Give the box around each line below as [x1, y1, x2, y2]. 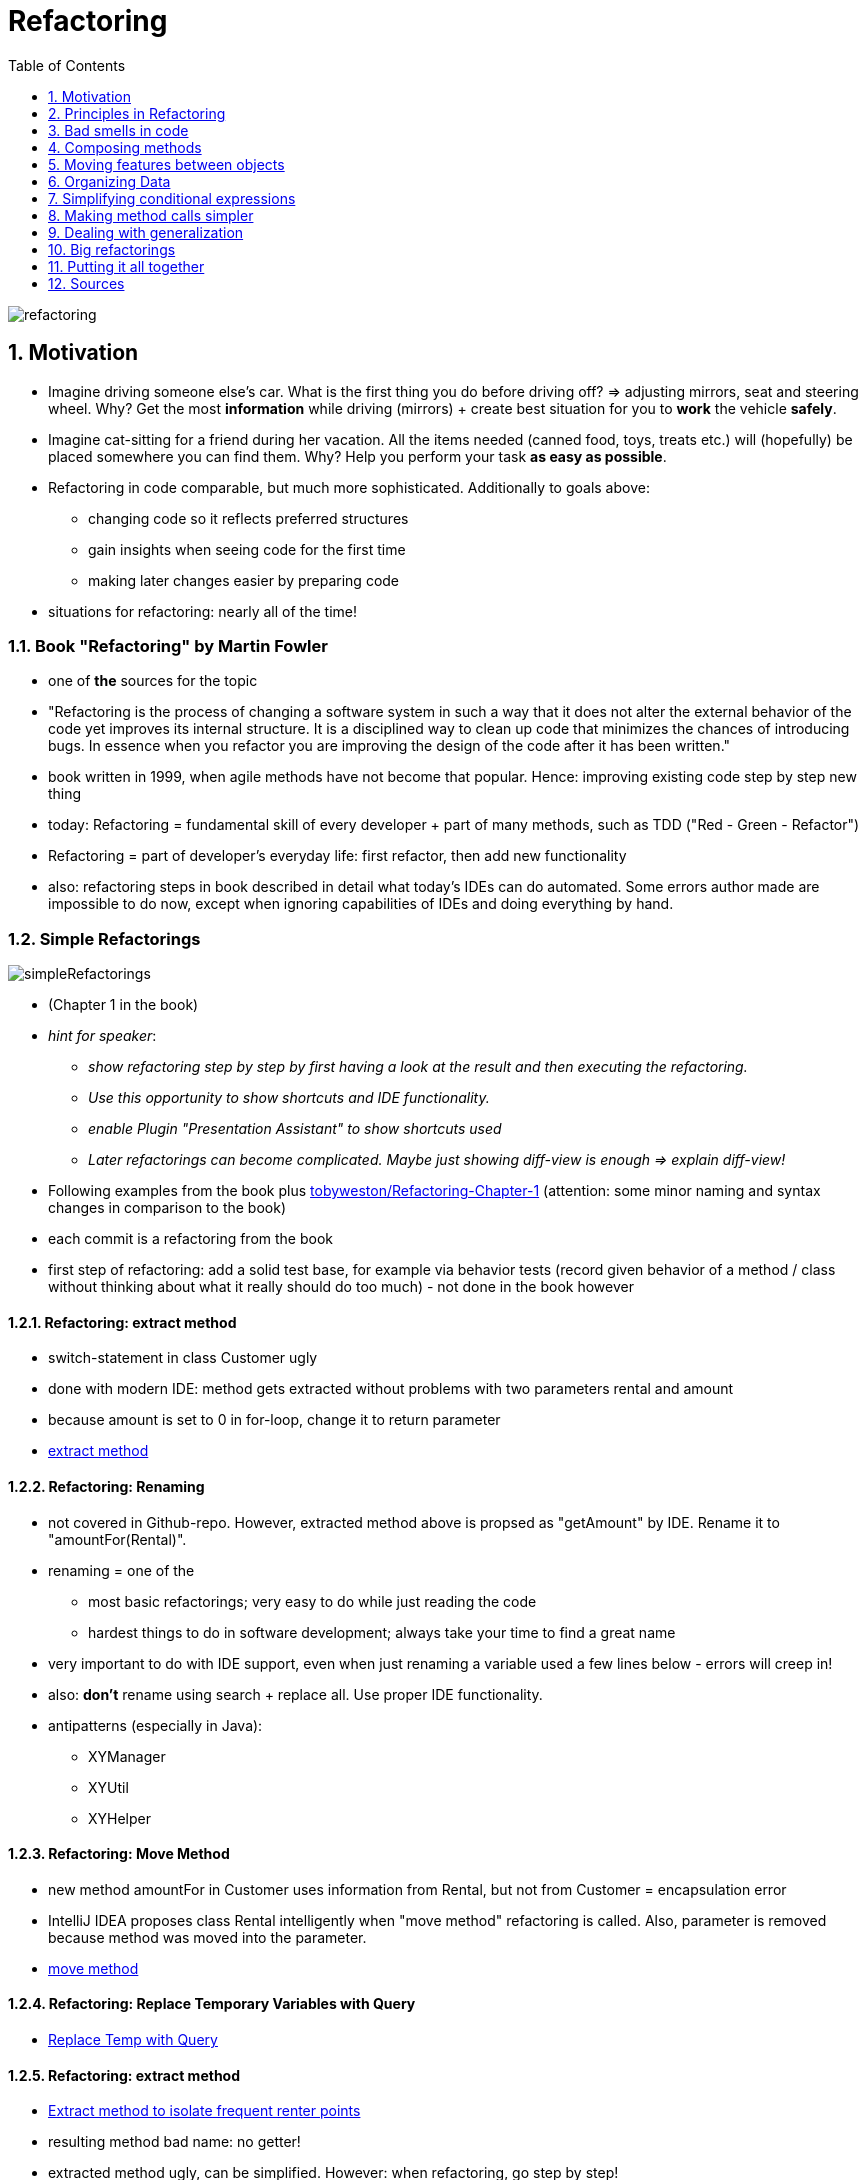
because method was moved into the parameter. [48, 1928, 367, 1946]
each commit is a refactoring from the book [48, 1230, 333, 1248]
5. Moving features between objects [48, 155, 285, 173]
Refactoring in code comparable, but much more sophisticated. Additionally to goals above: [48, 478, 650, 496]
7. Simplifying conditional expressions [48, 189, 296, 207]
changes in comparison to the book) [48, 1199, 286, 1217]
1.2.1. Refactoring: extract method [8, 1313, 237, 1331]
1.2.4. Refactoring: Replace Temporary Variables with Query [8, 1995, 416, 2013]
